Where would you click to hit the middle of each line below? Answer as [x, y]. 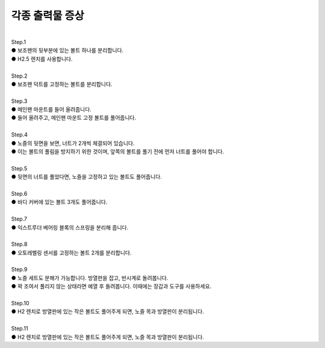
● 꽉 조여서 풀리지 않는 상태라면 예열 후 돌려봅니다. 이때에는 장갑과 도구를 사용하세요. [111, 287]
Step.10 [20, 303]
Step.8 [19, 244]
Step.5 [19, 168]
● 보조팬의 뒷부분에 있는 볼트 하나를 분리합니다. [67, 51]
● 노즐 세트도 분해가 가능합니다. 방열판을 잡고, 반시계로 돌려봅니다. [90, 278]
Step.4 [20, 135]
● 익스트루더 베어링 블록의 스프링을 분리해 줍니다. [70, 227]
